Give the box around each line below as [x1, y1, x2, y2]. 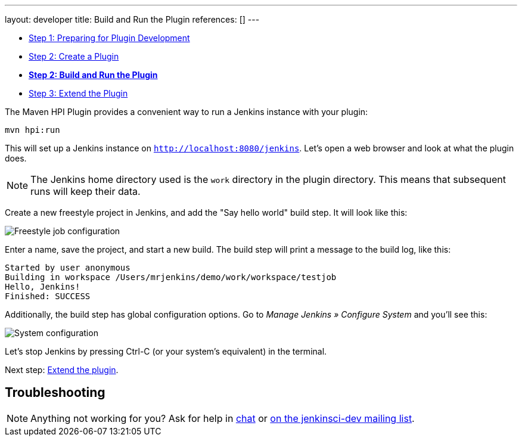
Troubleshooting [5, 385, 105, 400]
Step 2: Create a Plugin [29, 51, 119, 61]
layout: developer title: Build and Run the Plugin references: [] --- [5, 14, 260, 24]
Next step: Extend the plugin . [5, 365, 119, 375]
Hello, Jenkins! [5, 282, 80, 291]
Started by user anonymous [5, 263, 130, 272]
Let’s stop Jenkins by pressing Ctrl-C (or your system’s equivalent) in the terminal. [5, 346, 327, 356]
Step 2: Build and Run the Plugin [29, 70, 158, 80]
